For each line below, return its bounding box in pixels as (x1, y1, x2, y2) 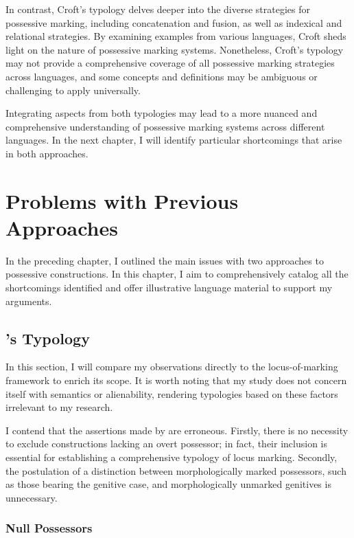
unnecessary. (5, 490, 58, 504)
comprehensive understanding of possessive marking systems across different (5, 119, 325, 133)
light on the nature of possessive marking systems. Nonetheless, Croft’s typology (5, 42, 344, 56)
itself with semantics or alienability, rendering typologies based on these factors (5, 386, 338, 401)
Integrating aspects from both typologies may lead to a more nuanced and (5, 106, 318, 120)
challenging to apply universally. (5, 82, 141, 97)
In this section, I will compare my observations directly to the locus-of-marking (5, 359, 338, 374)
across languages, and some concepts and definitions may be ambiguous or (5, 69, 318, 83)
